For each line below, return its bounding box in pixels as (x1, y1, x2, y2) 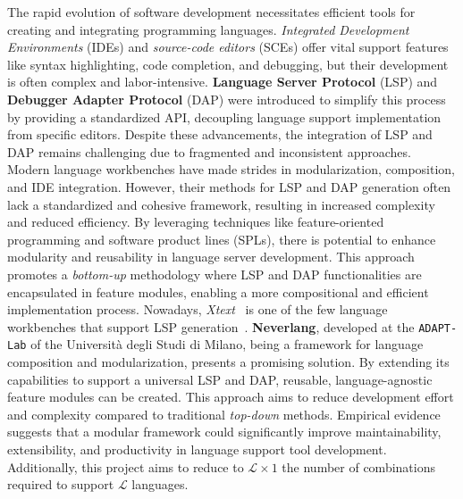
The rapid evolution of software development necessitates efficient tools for (7, 3, 416, 21)
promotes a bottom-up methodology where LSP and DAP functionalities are (7, 264, 422, 283)
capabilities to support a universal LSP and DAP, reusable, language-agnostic (7, 370, 433, 388)
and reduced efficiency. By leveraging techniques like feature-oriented (7, 212, 384, 231)
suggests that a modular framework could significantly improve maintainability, (7, 422, 442, 441)
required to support (7, 475, 114, 494)
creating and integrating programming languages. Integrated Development (7, 20, 409, 38)
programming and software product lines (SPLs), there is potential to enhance (7, 229, 436, 248)
